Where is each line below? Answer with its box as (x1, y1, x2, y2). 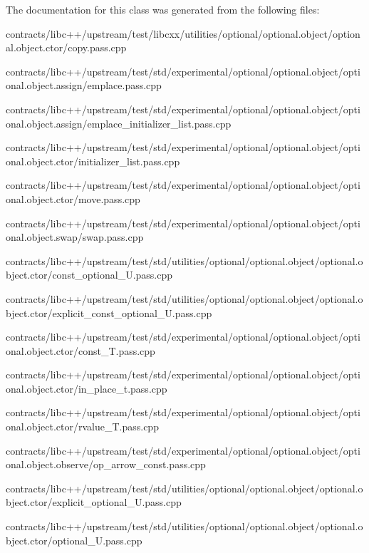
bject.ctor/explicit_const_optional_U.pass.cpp (6, 305, 212, 320)
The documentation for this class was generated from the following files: (6, 2, 320, 16)
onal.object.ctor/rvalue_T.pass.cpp (6, 419, 159, 434)
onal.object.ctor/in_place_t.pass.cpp (6, 381, 167, 396)
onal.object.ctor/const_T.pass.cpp (6, 343, 155, 358)
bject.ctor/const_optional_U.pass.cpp (6, 267, 173, 282)
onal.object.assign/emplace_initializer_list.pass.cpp (6, 115, 232, 130)
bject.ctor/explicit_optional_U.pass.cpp (6, 495, 182, 510)
